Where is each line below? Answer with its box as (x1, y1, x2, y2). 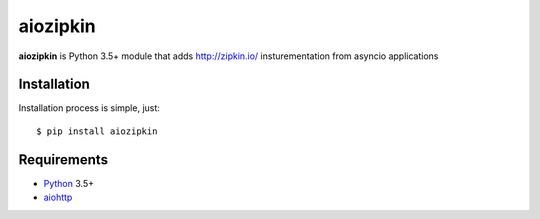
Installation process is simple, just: (18, 102, 160, 114)
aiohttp (43, 191, 73, 204)
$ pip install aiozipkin (36, 125, 158, 137)
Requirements (18, 151, 109, 168)
